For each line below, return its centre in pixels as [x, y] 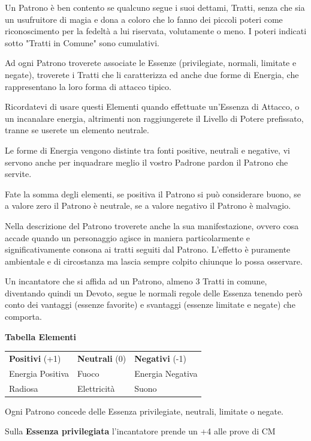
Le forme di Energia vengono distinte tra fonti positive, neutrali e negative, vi [147, 150]
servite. [18, 174]
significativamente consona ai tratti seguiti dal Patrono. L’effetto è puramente [148, 249]
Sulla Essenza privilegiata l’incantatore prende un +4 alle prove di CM [140, 431]
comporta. [23, 316]
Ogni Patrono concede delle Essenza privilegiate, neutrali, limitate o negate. [144, 411]
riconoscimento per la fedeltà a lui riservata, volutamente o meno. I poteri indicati [156, 31]
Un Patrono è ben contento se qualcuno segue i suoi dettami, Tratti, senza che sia [155, 7]
